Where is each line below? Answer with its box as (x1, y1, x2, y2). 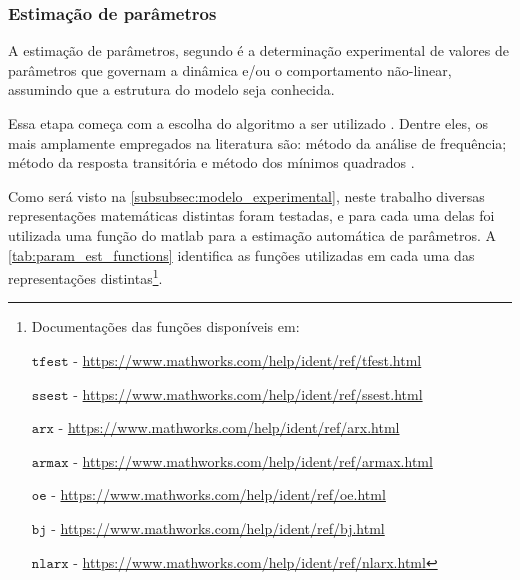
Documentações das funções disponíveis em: (31, 316, 300, 337)
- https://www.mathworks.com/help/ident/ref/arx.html (58, 417, 400, 438)
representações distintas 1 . (8, 265, 163, 288)
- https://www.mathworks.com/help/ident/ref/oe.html (51, 484, 386, 505)
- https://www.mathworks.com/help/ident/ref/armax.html (73, 450, 433, 471)
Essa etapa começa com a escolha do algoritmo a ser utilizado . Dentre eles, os (8, 113, 488, 133)
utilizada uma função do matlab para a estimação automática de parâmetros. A (8, 224, 496, 245)
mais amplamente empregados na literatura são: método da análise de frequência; (8, 132, 507, 153)
